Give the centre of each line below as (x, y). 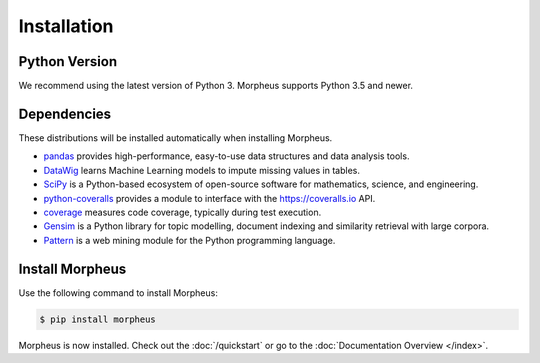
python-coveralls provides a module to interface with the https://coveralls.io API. (209, 198)
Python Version (68, 61)
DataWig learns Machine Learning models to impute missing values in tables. (201, 170)
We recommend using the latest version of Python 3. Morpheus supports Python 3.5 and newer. (216, 86)
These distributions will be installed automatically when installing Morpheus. (175, 137)
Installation (66, 26)
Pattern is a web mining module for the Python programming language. (189, 240)
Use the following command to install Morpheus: (118, 292)
